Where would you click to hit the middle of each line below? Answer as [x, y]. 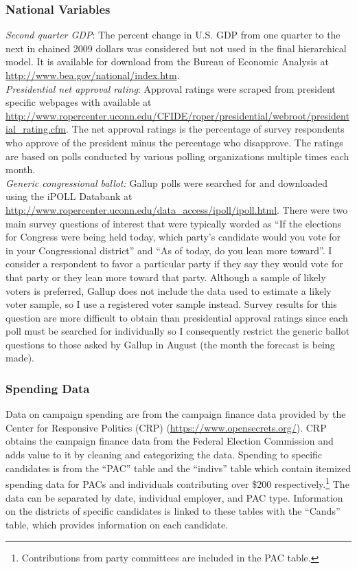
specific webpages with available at [79, 102]
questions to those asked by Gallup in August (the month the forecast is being [170, 344]
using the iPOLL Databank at [69, 196]
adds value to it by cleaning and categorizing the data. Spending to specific [164, 455]
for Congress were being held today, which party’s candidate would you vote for [173, 237]
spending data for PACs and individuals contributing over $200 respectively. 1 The [177, 483]
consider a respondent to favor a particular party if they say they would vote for [174, 264]
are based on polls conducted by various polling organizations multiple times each [177, 156]
